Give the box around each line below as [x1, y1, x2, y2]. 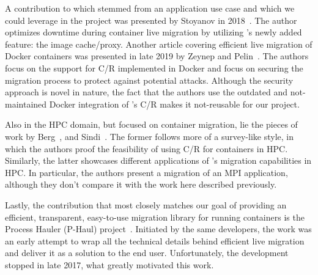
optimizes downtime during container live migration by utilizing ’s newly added [5, 26, 302, 38]
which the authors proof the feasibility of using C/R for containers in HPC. [5, 142, 288, 155]
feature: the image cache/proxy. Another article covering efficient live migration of [5, 37, 312, 50]
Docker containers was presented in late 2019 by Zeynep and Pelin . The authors [5, 50, 309, 62]
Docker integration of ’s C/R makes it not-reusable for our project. [49, 97, 300, 110]
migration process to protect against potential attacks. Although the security [5, 73, 294, 86]
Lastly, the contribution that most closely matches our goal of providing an [5, 198, 287, 211]
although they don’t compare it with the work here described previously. [5, 178, 277, 191]
